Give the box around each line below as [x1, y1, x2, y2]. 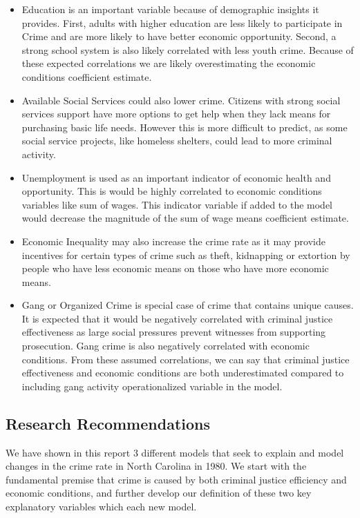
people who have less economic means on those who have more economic [21, 261, 329, 276]
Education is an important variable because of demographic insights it [21, 2, 319, 16]
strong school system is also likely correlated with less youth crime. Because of [21, 42, 354, 57]
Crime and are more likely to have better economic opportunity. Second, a [21, 29, 337, 44]
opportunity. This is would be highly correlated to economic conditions [21, 184, 322, 198]
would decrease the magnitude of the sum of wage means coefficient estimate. [21, 211, 349, 225]
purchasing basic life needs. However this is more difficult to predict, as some [21, 119, 348, 134]
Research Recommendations [6, 412, 210, 434]
